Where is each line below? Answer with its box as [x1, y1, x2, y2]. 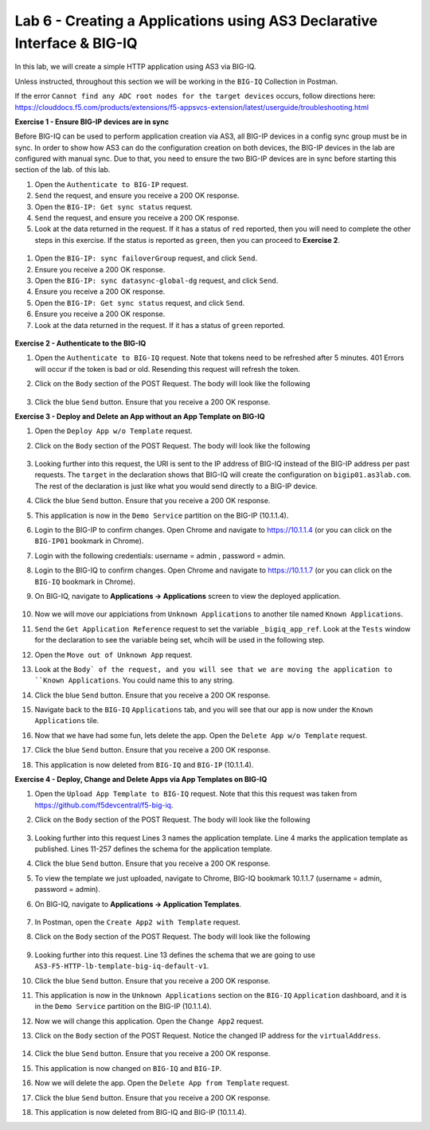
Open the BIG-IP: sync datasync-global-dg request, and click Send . [34, 276, 279, 285]
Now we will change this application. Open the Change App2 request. [34, 1016, 264, 1026]
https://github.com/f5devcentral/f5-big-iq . [34, 800, 174, 810]
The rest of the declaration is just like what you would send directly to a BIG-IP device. [34, 481, 318, 491]
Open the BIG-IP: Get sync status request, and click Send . [34, 298, 245, 307]
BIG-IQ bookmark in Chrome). [34, 577, 135, 586]
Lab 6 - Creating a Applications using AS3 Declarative [14, 12, 378, 29]
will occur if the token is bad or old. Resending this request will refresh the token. [34, 364, 300, 373]
